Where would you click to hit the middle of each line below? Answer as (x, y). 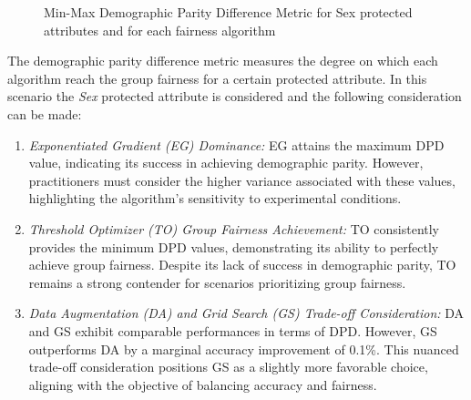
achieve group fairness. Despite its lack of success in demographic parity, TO (242, 265)
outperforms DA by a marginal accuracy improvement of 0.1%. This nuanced (244, 349)
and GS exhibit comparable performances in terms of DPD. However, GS (233, 330)
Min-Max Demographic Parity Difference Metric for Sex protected (228, 12)
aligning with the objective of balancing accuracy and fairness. (203, 384)
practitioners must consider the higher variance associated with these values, (242, 180)
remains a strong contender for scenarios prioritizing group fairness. (217, 282)
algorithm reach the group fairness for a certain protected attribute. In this (217, 78)
